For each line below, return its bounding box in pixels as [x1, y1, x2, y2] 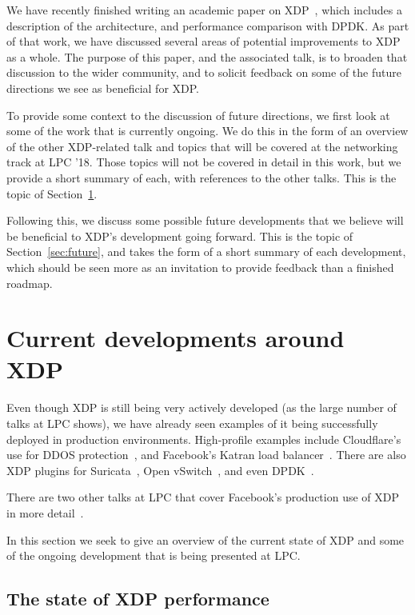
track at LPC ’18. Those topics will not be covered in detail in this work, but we [6, 154, 401, 170]
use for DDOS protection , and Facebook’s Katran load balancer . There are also [6, 446, 406, 463]
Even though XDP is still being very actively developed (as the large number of [6, 399, 397, 416]
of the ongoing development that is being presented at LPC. [6, 547, 301, 564]
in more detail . [6, 504, 84, 521]
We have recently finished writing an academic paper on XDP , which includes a [6, 2, 402, 18]
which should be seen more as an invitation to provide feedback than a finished [6, 258, 394, 275]
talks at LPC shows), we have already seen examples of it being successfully [6, 415, 378, 431]
